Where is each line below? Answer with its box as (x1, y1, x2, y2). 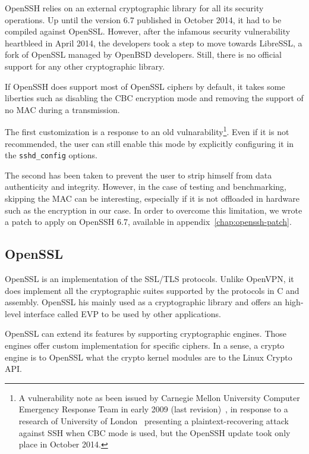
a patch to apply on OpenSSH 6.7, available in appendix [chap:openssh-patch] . (5, 215, 292, 228)
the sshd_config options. (5, 149, 97, 161)
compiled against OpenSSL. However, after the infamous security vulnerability (5, 25, 291, 37)
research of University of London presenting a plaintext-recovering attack (18, 414, 289, 427)
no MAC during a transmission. (5, 103, 120, 115)
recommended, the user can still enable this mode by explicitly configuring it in (5, 137, 294, 149)
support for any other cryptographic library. (5, 60, 165, 72)
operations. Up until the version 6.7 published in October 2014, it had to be (5, 13, 282, 26)
